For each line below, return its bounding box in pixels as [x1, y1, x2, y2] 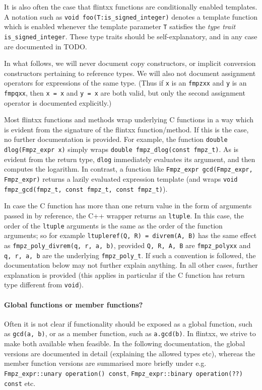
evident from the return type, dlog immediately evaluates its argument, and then [4, 153, 255, 164]
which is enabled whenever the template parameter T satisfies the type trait [4, 21, 236, 32]
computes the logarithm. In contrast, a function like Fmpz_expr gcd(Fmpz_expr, [4, 164, 253, 174]
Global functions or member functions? [4, 299, 143, 309]
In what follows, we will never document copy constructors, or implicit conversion [4, 58, 256, 68]
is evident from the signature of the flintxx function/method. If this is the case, [4, 124, 249, 134]
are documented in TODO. [4, 41, 87, 51]
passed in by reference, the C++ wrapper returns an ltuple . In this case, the [4, 210, 244, 220]
